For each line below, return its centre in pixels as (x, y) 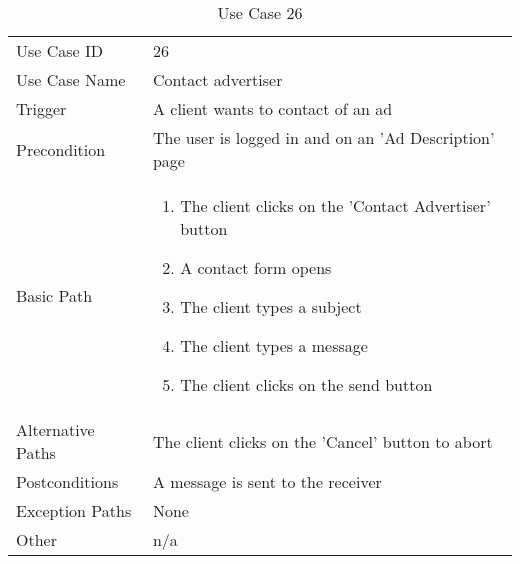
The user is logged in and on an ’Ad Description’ (323, 137)
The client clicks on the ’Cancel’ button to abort (322, 441)
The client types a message (274, 345)
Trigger (41, 108)
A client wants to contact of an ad (272, 108)
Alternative (55, 429)
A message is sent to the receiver (267, 481)
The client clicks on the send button (306, 384)
